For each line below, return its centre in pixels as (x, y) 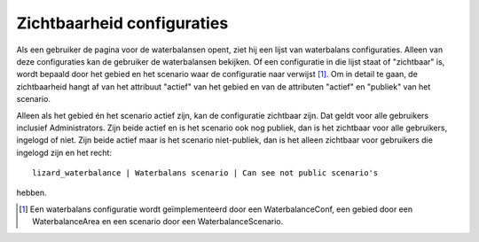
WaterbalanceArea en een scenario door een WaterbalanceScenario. (158, 222)
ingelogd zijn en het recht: (64, 152)
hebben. (32, 193)
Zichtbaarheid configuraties (122, 23)
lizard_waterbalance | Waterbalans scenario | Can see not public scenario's (205, 173)
